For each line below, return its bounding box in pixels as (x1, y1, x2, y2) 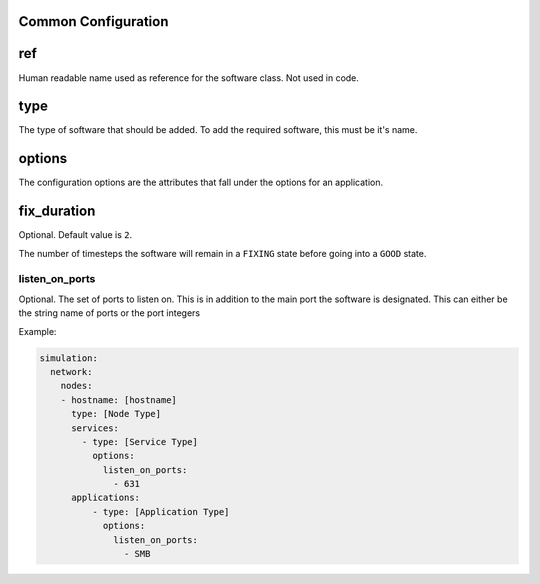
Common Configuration (18, 13, 169, 30)
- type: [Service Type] (81, 436, 199, 447)
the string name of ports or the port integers (18, 307, 200, 319)
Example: (18, 325, 57, 337)
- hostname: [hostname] (60, 394, 177, 405)
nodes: (60, 380, 93, 392)
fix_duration (18, 203, 96, 220)
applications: (71, 492, 140, 504)
